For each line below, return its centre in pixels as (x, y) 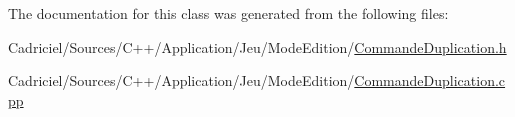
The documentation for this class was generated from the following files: (228, 13)
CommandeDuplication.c (430, 80)
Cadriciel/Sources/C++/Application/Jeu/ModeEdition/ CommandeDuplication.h (257, 46)
